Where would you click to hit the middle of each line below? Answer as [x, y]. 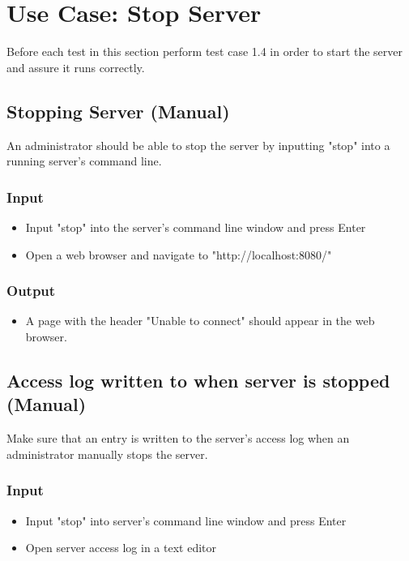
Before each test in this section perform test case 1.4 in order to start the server [205, 51]
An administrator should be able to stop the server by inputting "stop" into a [198, 145]
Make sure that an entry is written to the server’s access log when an [178, 438]
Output [31, 291]
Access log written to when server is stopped [198, 380]
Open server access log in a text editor [121, 548]
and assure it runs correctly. [76, 67]
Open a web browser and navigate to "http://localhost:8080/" [179, 254]
